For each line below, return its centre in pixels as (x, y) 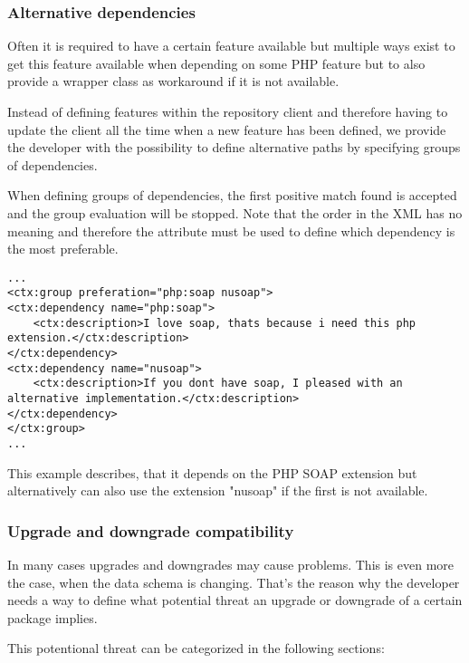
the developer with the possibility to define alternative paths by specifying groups (234, 147)
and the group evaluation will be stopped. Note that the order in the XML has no (235, 212)
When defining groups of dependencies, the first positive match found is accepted (232, 195)
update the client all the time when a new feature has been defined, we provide (227, 129)
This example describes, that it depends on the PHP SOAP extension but (212, 472)
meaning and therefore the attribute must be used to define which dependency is (231, 231)
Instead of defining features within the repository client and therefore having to (228, 111)
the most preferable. (63, 249)
